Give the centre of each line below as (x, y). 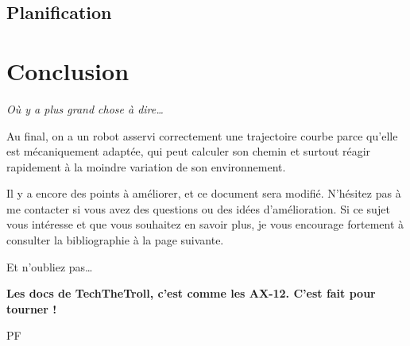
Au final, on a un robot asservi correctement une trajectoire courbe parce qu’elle (202, 135)
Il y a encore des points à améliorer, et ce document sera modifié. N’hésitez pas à (204, 193)
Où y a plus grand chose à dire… (85, 108)
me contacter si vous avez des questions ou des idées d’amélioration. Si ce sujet (198, 208)
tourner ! (32, 308)
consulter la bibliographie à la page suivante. (115, 240)
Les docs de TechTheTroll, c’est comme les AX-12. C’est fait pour (191, 293)
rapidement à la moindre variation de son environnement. (146, 166)
